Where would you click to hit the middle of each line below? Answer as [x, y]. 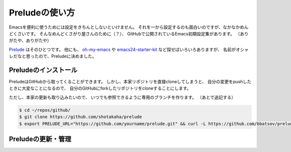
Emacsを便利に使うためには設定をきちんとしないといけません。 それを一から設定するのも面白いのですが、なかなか [124, 27]
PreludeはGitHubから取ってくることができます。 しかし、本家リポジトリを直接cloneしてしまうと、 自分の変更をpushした [130, 82]
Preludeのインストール [43, 70]
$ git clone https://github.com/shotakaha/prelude [81, 117]
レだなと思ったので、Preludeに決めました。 [53, 56]
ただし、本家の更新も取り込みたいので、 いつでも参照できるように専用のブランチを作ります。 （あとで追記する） [122, 97]
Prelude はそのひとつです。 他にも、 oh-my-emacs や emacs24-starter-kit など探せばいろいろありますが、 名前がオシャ [129, 49]
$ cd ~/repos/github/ [45, 110]
